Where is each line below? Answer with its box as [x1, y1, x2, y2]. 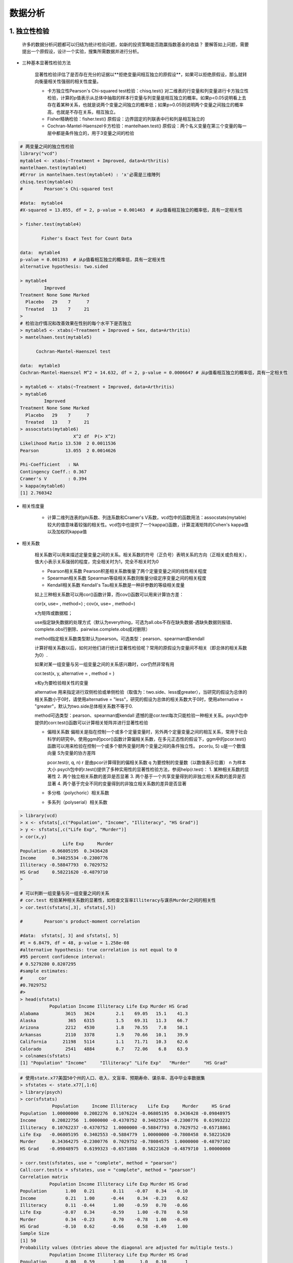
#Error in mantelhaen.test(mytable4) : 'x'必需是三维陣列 [20, 172, 161, 178]
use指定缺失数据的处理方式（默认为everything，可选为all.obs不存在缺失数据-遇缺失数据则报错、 [34, 619, 235, 625]
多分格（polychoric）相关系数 [47, 790, 110, 796]
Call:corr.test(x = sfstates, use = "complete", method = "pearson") [20, 1167, 196, 1173]
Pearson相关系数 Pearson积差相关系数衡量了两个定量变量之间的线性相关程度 [47, 568, 207, 574]
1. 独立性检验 [9, 27, 50, 35]
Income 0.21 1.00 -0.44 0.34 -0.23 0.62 [20, 1195, 188, 1201]
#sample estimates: [20, 968, 68, 974]
